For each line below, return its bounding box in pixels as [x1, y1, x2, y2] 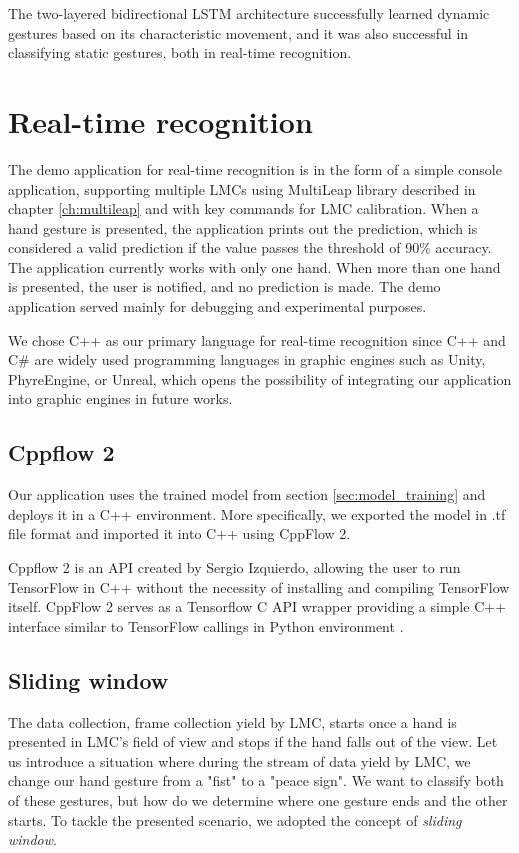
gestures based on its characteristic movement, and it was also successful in [8, 22, 469, 43]
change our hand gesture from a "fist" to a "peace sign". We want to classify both [8, 770, 504, 791]
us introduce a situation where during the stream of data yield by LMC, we [8, 750, 471, 771]
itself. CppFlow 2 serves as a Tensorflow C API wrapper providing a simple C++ [8, 596, 507, 617]
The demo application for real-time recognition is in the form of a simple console [8, 158, 502, 179]
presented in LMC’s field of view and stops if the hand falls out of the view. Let [8, 731, 498, 752]
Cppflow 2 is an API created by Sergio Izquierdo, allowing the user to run [8, 557, 461, 578]
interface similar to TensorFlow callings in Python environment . [8, 615, 404, 636]
